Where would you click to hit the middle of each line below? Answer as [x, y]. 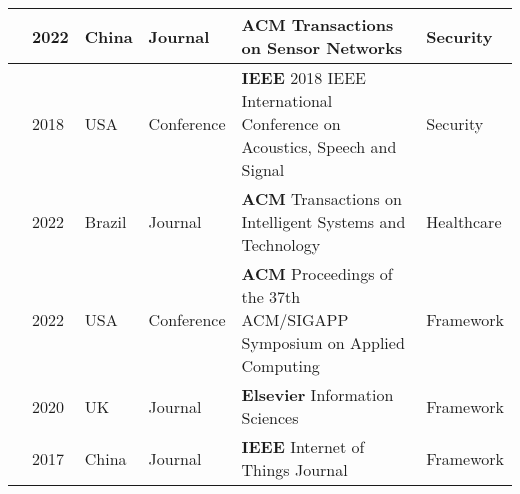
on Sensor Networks [322, 47]
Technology [281, 244]
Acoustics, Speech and [319, 146]
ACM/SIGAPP [295, 319]
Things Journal [294, 469]
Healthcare [464, 221]
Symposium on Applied [323, 342]
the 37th [271, 296]
